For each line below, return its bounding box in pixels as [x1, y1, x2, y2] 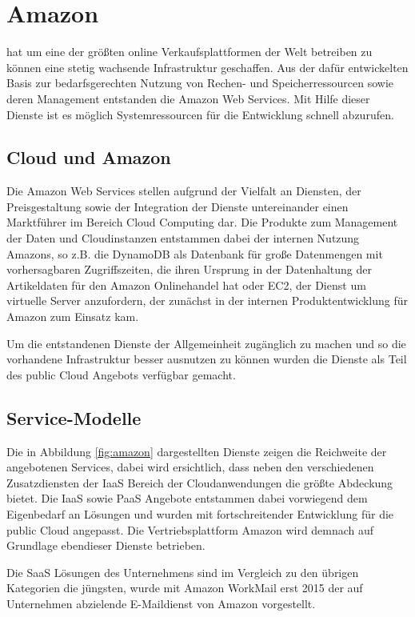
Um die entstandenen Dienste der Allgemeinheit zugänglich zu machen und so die [6, 335, 406, 351]
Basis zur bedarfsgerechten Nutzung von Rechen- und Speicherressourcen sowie [6, 74, 394, 91]
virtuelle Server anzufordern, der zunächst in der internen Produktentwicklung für [6, 292, 409, 309]
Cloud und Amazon [6, 145, 171, 170]
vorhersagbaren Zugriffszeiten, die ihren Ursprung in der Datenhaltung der [6, 261, 373, 278]
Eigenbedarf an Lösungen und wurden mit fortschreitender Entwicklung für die [6, 506, 394, 522]
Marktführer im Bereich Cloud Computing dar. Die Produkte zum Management [6, 214, 398, 230]
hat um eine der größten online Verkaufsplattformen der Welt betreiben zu [6, 43, 373, 60]
